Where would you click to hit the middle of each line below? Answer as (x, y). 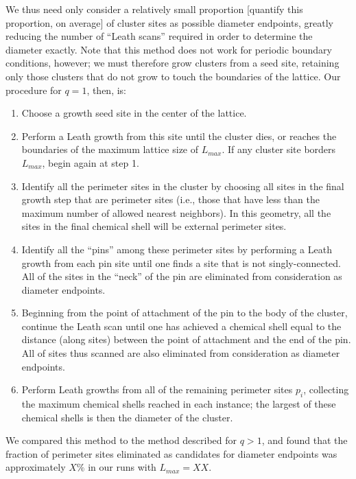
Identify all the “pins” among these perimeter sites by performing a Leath (177, 249)
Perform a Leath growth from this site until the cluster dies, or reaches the (179, 136)
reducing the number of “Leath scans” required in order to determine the (159, 36)
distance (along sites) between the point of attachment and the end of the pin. (186, 339)
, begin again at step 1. (91, 162)
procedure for (34, 90)
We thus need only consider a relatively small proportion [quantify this (154, 9)
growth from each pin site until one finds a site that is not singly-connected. (181, 262)
